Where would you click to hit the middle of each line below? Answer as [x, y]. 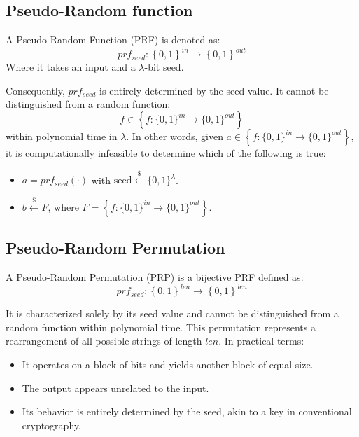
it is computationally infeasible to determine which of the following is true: [166, 153]
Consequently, [35, 90]
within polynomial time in [62, 136]
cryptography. [51, 425]
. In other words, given [175, 136]
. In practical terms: [261, 341]
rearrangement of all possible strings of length [104, 341]
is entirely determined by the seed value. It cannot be [214, 90]
